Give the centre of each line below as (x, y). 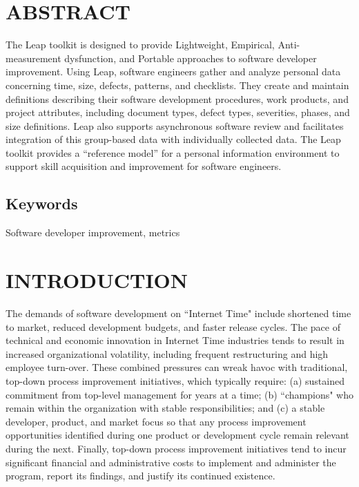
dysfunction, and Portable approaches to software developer (191, 58)
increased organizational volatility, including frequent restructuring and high (167, 353)
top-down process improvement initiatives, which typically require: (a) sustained (175, 380)
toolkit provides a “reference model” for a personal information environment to (173, 152)
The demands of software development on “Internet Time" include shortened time (178, 313)
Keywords (42, 203)
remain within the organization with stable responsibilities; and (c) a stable (165, 408)
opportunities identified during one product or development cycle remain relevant (177, 435)
